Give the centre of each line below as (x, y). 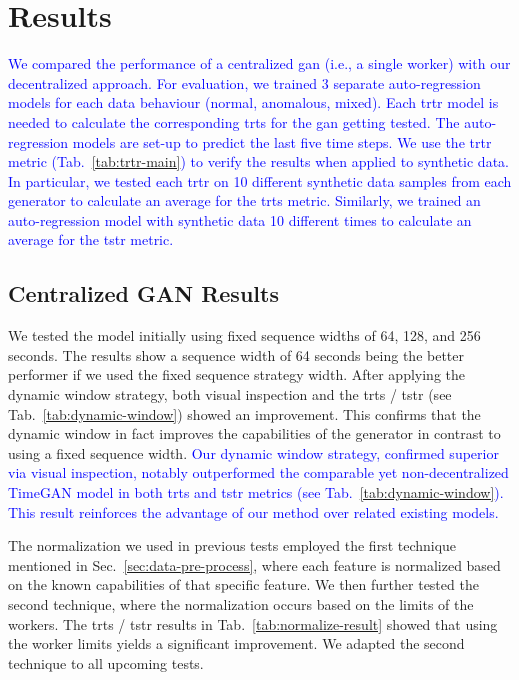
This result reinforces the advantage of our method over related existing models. (253, 511)
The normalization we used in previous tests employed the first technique (232, 545)
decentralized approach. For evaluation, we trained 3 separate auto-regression (244, 82)
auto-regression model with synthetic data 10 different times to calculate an (240, 219)
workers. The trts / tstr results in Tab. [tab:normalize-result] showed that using (253, 623)
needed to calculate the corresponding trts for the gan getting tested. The (234, 121)
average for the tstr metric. (91, 239)
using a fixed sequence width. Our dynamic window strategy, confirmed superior (253, 452)
